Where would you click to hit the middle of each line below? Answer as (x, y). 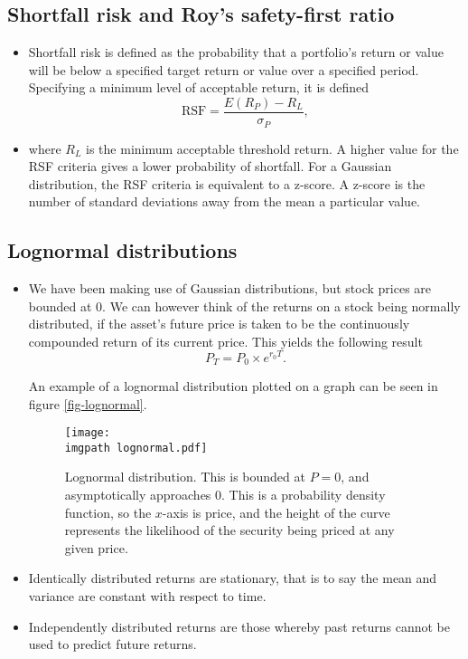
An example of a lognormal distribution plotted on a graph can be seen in (233, 385)
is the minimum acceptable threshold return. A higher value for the (272, 148)
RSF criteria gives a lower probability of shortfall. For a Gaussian (210, 166)
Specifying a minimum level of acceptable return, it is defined (199, 87)
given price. (96, 547)
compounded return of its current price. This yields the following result (225, 341)
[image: (87, 433)
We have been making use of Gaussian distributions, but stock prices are (230, 288)
